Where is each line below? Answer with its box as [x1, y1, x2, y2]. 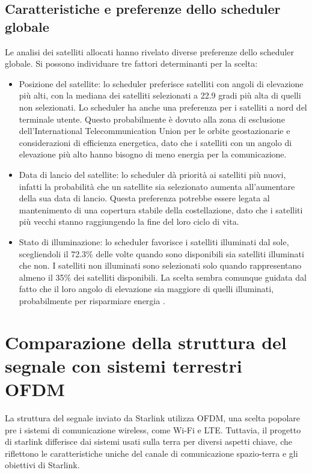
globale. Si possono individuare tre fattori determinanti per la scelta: [5, 57, 258, 70]
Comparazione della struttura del [5, 329, 287, 354]
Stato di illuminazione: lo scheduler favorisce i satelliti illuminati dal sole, [19, 235, 289, 248]
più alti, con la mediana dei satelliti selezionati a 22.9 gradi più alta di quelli [19, 89, 301, 102]
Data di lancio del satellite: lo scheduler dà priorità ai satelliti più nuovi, [19, 168, 286, 180]
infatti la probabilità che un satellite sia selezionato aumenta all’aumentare [19, 180, 295, 192]
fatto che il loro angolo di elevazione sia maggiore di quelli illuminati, [19, 282, 274, 295]
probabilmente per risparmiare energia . [19, 294, 165, 307]
